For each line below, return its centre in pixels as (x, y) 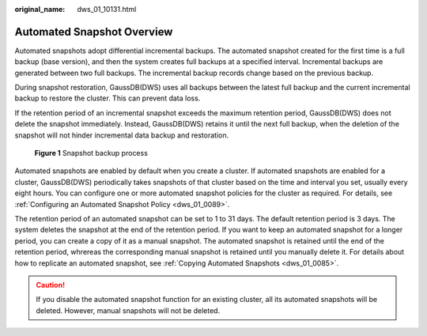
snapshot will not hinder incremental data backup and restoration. (122, 135)
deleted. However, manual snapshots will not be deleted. (128, 310)
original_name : (40, 9)
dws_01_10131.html (107, 9)
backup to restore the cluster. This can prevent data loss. (108, 98)
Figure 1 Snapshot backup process (91, 153)
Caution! (51, 285)
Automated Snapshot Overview (94, 32)
